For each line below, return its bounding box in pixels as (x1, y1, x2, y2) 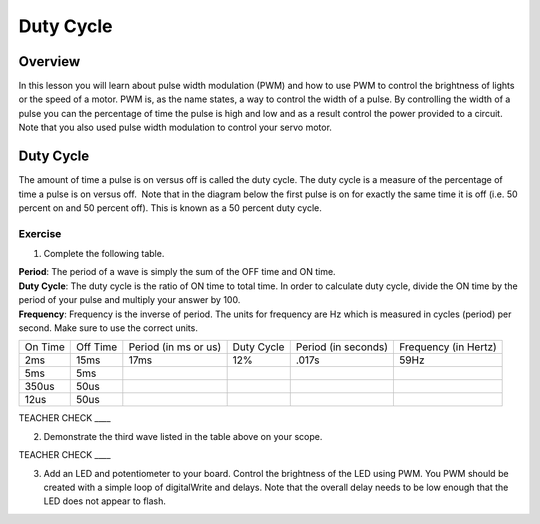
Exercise (18, 226, 62, 240)
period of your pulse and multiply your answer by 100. (18, 294, 241, 306)
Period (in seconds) (295, 340, 389, 354)
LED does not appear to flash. (43, 495, 167, 507)
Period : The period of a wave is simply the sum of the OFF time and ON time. (18, 266, 336, 278)
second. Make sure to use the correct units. (18, 322, 199, 334)
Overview (18, 53, 81, 70)
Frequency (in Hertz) (399, 340, 497, 354)
